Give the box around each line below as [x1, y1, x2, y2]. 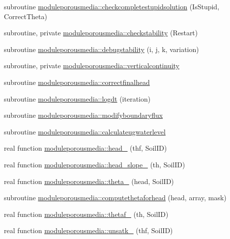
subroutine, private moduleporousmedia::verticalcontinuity [4, 60, 179, 71]
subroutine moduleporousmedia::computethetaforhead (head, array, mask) [4, 192, 227, 203]
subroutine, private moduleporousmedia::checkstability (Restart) [4, 27, 198, 38]
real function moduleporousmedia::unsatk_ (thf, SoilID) [4, 225, 173, 236]
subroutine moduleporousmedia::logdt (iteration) [4, 93, 151, 104]
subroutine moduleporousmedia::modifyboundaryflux [4, 110, 163, 120]
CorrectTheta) [4, 11, 47, 21]
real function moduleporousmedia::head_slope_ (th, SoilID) [4, 159, 185, 169]
